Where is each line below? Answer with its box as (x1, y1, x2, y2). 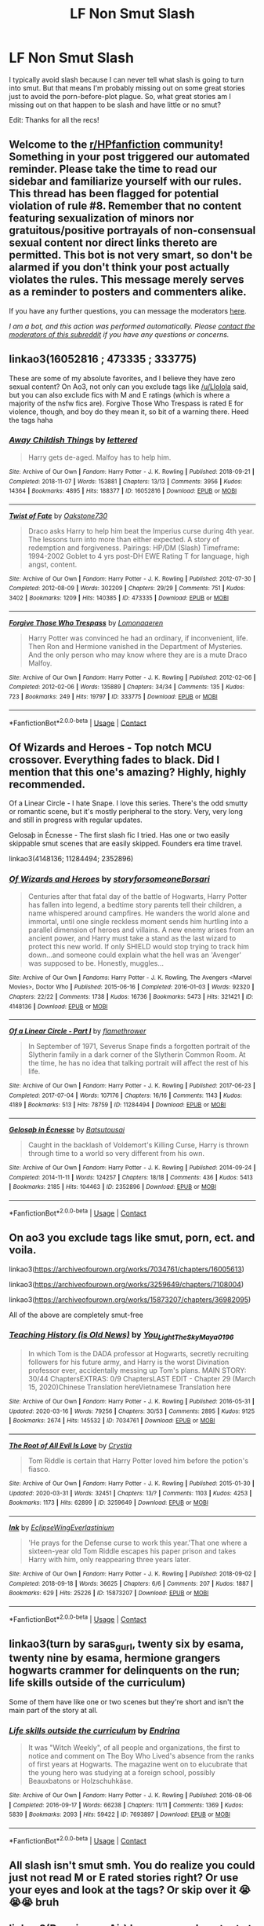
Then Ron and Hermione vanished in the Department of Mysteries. (27, 641, 243, 651)
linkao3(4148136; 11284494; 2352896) (9, 854, 134, 864)
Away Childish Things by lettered (9, 435, 138, 446)
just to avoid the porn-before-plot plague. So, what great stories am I (9, 91, 232, 101)
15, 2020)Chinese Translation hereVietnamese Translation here (27, 1382, 232, 1392)
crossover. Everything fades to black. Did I (9, 753, 220, 766)
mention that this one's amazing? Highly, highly (9, 765, 247, 779)
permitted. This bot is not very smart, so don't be (9, 248, 253, 262)
